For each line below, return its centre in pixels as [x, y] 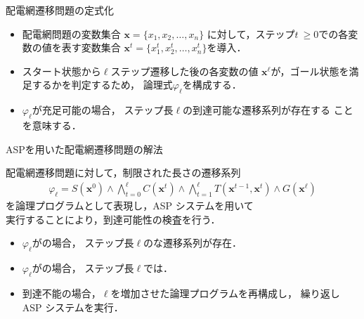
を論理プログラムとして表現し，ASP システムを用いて [130, 206]
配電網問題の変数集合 [71, 33]
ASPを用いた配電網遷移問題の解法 [84, 149]
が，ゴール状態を [310, 71]
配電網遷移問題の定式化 [60, 10]
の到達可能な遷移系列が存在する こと [268, 110]
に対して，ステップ [251, 33]
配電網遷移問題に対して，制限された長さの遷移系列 [123, 172]
